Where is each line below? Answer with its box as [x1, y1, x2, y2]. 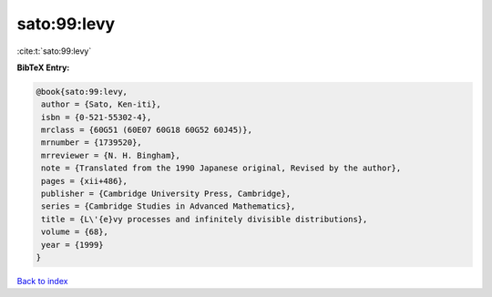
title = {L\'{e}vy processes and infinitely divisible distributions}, [41, 214, 368, 224]
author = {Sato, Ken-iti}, [41, 99, 161, 109]
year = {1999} [41, 240, 104, 250]
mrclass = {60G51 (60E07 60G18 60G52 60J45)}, [41, 125, 252, 136]
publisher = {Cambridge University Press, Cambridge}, [41, 189, 292, 200]
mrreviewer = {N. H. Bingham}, [41, 150, 181, 160]
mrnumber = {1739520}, [41, 138, 143, 148]
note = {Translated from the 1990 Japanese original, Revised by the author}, [41, 163, 402, 173]
